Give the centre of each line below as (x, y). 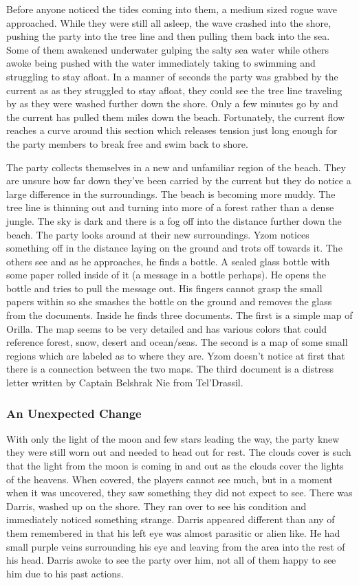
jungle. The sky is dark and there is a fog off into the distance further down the (174, 220)
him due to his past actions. (65, 573)
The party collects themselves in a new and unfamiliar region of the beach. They (176, 167)
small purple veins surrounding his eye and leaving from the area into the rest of (176, 546)
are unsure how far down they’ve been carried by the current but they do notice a (179, 180)
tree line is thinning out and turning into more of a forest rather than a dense (170, 207)
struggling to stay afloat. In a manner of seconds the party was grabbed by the (172, 76)
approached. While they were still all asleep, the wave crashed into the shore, (169, 22)
